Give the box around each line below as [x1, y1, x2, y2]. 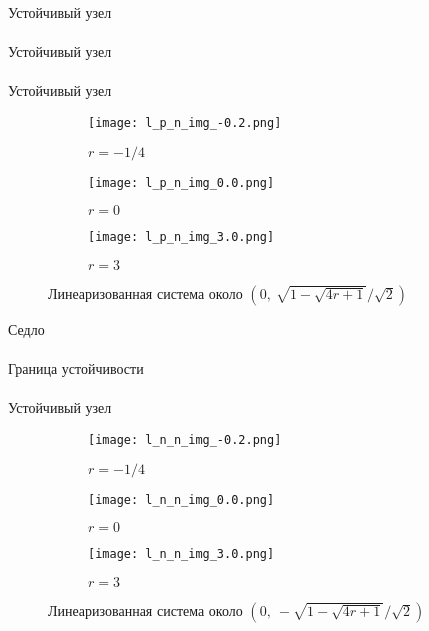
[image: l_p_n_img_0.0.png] [88, 175, 275, 190]
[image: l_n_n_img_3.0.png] [88, 547, 275, 562]
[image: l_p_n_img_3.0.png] [88, 230, 275, 245]
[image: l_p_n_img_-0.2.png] [88, 115, 282, 130]
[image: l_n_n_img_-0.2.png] [88, 432, 282, 447]
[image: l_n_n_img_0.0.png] [88, 492, 275, 507]
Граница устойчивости [8, 358, 144, 379]
